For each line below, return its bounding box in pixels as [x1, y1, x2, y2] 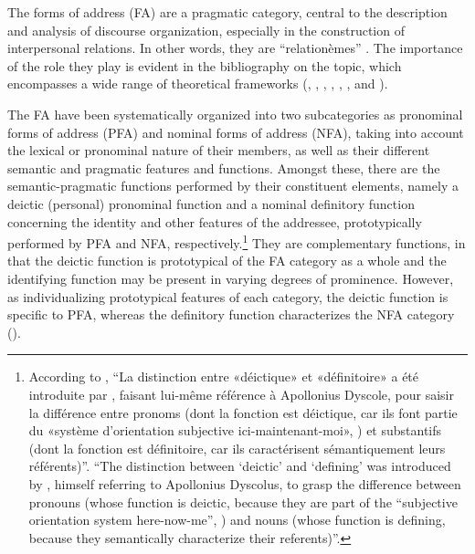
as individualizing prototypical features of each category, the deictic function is [7, 287, 449, 306]
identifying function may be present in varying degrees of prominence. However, [7, 268, 454, 287]
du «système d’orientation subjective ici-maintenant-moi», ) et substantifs [28, 421, 442, 440]
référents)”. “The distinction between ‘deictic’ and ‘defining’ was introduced [28, 456, 451, 476]
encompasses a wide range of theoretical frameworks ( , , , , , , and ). [7, 74, 388, 93]
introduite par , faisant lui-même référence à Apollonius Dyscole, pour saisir [28, 384, 454, 403]
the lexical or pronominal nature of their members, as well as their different [7, 141, 430, 160]
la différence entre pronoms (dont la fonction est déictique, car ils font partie [28, 402, 458, 422]
